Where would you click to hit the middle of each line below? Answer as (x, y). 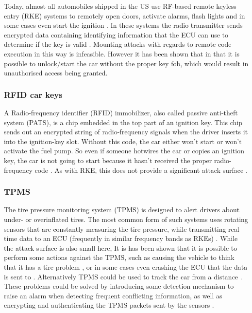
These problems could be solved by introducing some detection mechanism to (119, 286)
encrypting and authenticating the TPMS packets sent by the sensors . (109, 305)
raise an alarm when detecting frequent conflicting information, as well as (113, 295)
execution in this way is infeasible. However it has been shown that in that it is (122, 53)
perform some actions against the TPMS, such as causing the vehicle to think (119, 257)
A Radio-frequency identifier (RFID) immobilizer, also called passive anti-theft (121, 112)
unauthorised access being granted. (56, 73)
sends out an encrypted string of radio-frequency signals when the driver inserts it (126, 132)
